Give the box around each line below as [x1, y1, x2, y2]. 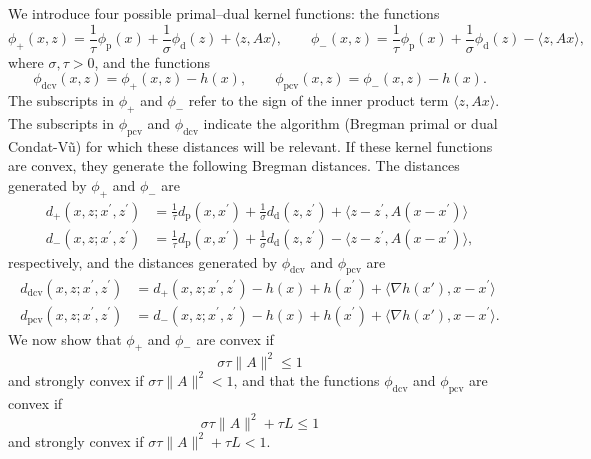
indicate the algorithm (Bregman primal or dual [203, 112, 498, 133]
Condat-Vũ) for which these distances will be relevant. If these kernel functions [8, 135, 493, 156]
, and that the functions [233, 369, 380, 390]
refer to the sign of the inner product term [188, 90, 449, 111]
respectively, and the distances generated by [8, 251, 278, 272]
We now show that [8, 328, 122, 349]
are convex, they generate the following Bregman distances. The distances [8, 155, 460, 176]
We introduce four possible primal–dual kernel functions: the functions [8, 3, 440, 23]
